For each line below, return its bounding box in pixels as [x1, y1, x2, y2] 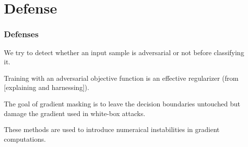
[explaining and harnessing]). [4, 82, 89, 92]
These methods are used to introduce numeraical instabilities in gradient [4, 124, 220, 134]
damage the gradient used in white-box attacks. [4, 108, 146, 118]
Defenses [4, 28, 39, 40]
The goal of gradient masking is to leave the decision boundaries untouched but [4, 98, 240, 108]
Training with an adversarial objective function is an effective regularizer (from [4, 73, 239, 83]
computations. [4, 133, 46, 144]
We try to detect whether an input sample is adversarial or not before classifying [4, 47, 244, 57]
